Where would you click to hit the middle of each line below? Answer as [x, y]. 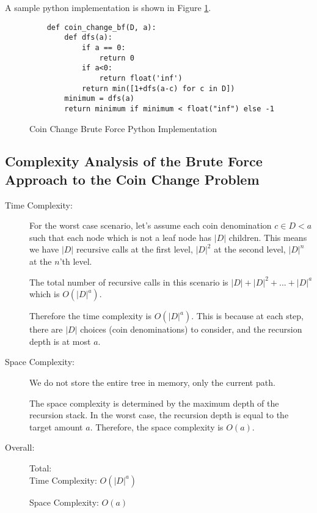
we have [44, 249]
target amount [56, 426]
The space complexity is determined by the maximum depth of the [154, 403]
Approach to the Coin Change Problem [132, 179]
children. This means [268, 237]
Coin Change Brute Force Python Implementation [123, 128]
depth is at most [60, 341]
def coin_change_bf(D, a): [101, 27]
